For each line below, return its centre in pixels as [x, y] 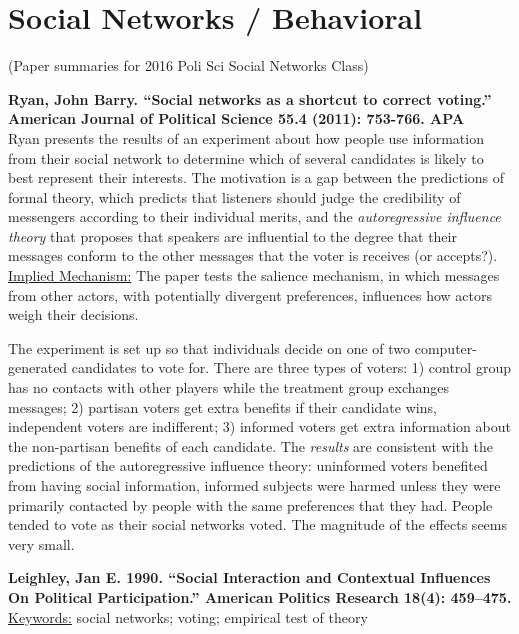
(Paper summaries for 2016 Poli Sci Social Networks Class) [188, 65]
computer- [445, 347]
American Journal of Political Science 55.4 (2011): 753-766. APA [236, 118]
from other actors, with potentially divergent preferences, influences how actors [250, 294]
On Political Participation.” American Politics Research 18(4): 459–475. [260, 596]
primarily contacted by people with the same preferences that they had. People [250, 504]
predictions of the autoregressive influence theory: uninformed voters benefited [248, 465]
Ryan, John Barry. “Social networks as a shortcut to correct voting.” [250, 98]
